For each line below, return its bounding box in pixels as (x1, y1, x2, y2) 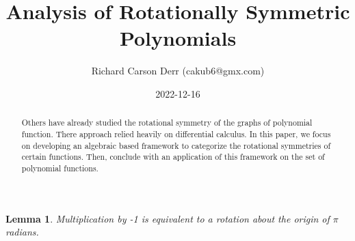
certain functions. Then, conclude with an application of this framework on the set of (21, 151, 325, 162)
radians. (5, 225, 39, 239)
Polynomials (119, 24, 237, 52)
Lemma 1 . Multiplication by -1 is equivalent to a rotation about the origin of (5, 211, 330, 225)
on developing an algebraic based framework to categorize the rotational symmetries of (21, 139, 331, 151)
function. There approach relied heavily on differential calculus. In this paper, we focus (21, 128, 331, 139)
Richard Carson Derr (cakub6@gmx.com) (91, 63, 265, 78)
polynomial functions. (21, 162, 98, 173)
